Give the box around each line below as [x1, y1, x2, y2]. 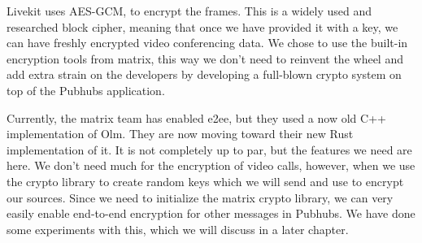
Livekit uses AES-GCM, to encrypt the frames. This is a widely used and [7, 2, 372, 19]
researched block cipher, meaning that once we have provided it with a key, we [7, 18, 398, 35]
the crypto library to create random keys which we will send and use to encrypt [7, 172, 404, 189]
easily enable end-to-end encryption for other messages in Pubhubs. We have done [7, 205, 415, 222]
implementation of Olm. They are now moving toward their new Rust [7, 125, 354, 142]
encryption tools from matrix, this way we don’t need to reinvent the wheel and [7, 50, 403, 67]
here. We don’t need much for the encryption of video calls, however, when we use [7, 157, 415, 174]
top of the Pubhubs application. [7, 81, 165, 98]
